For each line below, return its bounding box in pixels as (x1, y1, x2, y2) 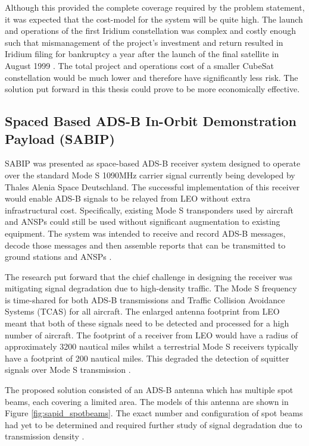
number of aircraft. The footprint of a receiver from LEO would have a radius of (5, 328, 298, 341)
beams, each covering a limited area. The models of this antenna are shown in (5, 395, 289, 407)
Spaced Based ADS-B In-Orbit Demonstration (5, 112, 296, 130)
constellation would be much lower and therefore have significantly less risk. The (5, 71, 298, 83)
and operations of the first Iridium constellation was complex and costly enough (5, 24, 296, 37)
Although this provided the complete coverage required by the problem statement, (5, 1, 305, 13)
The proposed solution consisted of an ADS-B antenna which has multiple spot (5, 384, 294, 396)
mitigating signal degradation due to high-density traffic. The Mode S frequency (5, 282, 297, 294)
